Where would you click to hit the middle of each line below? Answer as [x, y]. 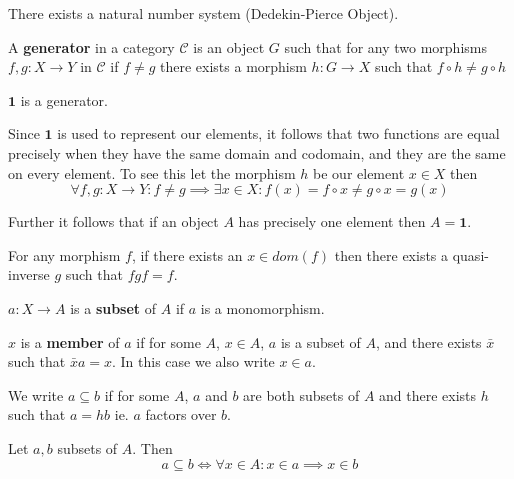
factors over [181, 414]
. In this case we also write [193, 361]
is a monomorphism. [262, 307]
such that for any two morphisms [385, 46]
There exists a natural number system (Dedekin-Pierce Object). [203, 13]
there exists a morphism [233, 66]
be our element [359, 172]
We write [36, 394]
